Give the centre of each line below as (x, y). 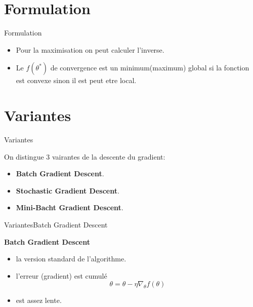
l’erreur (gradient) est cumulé (61, 275)
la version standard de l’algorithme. (71, 259)
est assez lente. (39, 300)
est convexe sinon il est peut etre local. (76, 80)
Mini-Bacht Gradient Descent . (70, 207)
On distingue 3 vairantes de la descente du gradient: (85, 156)
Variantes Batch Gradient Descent (56, 224)
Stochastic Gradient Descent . (68, 190)
